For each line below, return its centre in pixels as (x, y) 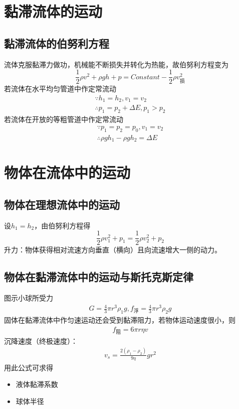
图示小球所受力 (29, 298)
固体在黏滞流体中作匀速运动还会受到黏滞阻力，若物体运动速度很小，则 (120, 320)
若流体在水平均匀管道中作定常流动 (60, 89)
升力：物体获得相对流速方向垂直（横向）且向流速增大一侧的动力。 (113, 250)
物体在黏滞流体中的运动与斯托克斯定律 (99, 277)
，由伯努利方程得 (62, 225)
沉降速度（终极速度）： (41, 340)
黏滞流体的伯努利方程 (57, 43)
